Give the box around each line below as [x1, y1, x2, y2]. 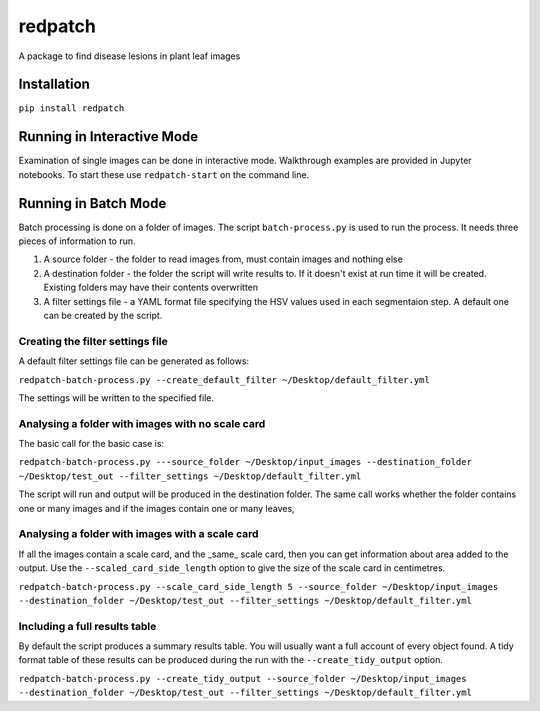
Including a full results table [18, 619, 157, 633]
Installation [18, 76, 90, 93]
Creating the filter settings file [18, 334, 169, 348]
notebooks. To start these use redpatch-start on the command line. [18, 168, 310, 180]
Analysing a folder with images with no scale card [18, 416, 266, 430]
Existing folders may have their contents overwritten [43, 281, 259, 294]
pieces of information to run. [18, 235, 136, 247]
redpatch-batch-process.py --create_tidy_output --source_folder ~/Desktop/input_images [18, 673, 467, 684]
